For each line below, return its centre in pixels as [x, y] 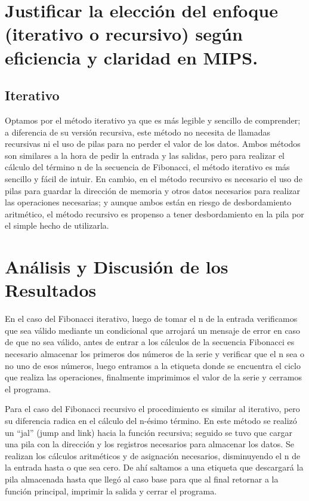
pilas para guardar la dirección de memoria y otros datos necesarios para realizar [153, 190]
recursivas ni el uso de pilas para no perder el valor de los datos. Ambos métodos [153, 144]
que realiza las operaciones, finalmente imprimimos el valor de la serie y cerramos [153, 377]
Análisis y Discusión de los [117, 267]
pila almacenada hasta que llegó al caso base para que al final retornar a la [142, 479]
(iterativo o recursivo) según [124, 34]
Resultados [51, 290]
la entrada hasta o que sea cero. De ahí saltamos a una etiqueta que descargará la [154, 467]
